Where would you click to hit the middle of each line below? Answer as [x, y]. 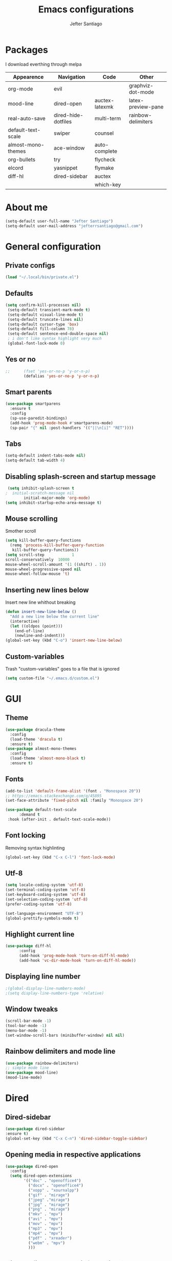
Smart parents [29, 392]
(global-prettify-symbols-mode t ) [42, 918]
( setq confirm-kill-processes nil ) [43, 305]
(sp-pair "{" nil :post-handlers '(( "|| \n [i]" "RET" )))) [72, 428]
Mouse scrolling [31, 519]
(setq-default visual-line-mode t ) [45, 315]
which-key [108, 185]
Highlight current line [40, 934]
